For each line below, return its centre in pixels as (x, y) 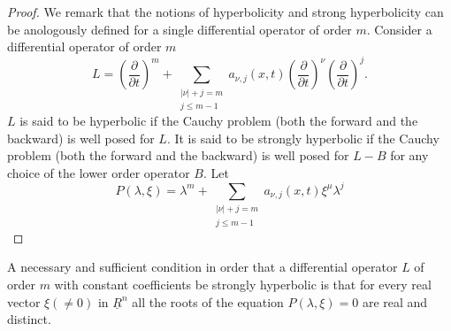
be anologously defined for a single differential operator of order (180, 29)
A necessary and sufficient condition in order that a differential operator (203, 267)
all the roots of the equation (208, 301)
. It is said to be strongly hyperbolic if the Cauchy (303, 138)
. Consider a (399, 29)
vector (24, 301)
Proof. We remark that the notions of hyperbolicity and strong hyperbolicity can (225, 12)
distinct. (29, 319)
